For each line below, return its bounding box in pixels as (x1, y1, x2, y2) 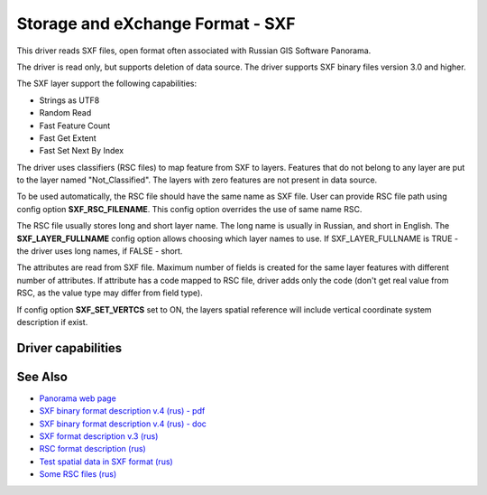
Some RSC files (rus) (39, 469, 117, 480)
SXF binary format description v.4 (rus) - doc (39, 418, 207, 429)
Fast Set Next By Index (39, 145, 124, 156)
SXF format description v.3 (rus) (39, 431, 159, 442)
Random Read (39, 107, 92, 118)
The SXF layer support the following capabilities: (16, 78, 198, 89)
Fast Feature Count (39, 120, 111, 131)
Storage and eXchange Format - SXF (16, 14, 297, 33)
